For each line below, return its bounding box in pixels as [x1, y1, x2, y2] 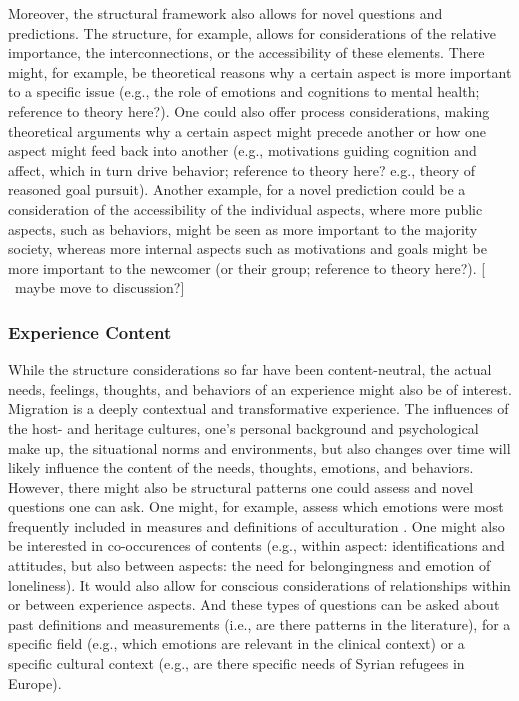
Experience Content [8, 319, 172, 344]
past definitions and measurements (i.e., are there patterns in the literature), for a [8, 613, 511, 634]
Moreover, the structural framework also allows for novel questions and [8, 3, 443, 23]
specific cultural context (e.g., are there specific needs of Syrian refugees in [8, 653, 465, 674]
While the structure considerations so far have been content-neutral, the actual [8, 359, 492, 380]
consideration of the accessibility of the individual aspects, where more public [8, 198, 483, 219]
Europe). [8, 672, 62, 693]
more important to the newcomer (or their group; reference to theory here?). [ [8, 257, 486, 278]
